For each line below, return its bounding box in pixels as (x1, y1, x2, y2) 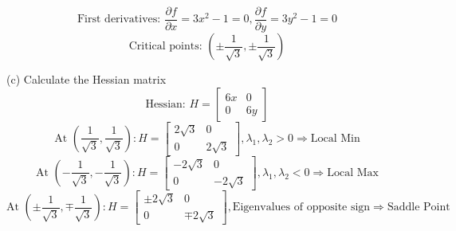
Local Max (327, 166, 379, 178)
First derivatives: (77, 14, 161, 25)
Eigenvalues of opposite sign (232, 202, 371, 213)
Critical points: (128, 41, 202, 53)
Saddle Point (387, 202, 450, 213)
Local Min (310, 132, 360, 144)
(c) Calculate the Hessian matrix (6, 71, 167, 88)
